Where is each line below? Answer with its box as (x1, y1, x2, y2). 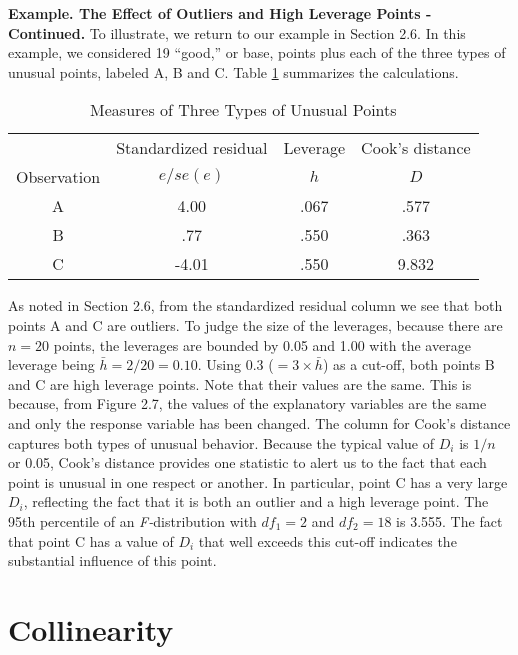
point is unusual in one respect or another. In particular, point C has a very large (8, 471, 508, 492)
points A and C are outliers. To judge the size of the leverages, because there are (8, 314, 503, 335)
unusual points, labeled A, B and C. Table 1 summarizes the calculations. (8, 61, 459, 82)
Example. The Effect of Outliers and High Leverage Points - (8, 3, 432, 23)
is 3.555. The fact (396, 510, 503, 531)
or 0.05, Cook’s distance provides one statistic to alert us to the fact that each (8, 452, 487, 473)
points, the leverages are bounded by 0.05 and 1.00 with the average (53, 334, 471, 355)
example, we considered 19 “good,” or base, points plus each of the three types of (8, 42, 506, 63)
